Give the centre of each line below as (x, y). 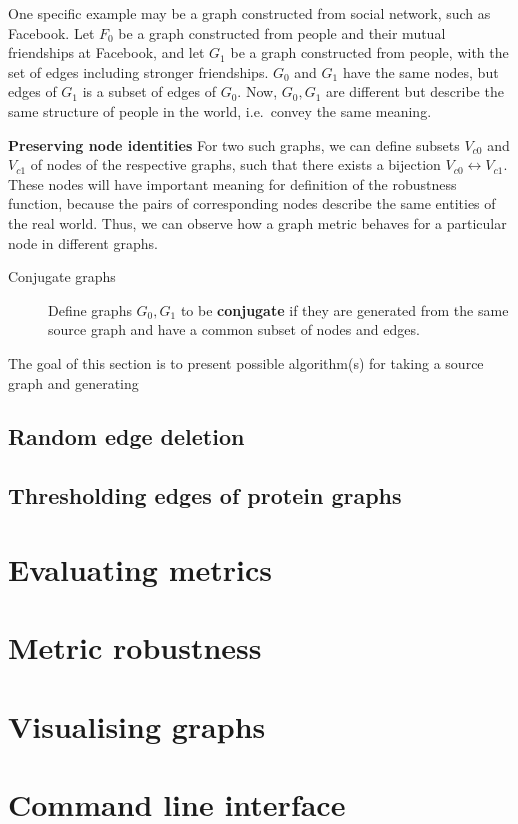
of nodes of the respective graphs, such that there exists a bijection (235, 164)
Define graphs (90, 309)
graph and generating (73, 382)
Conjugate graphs (62, 276)
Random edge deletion (126, 436)
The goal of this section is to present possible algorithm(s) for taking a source (246, 362)
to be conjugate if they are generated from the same (344, 309)
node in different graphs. (83, 242)
